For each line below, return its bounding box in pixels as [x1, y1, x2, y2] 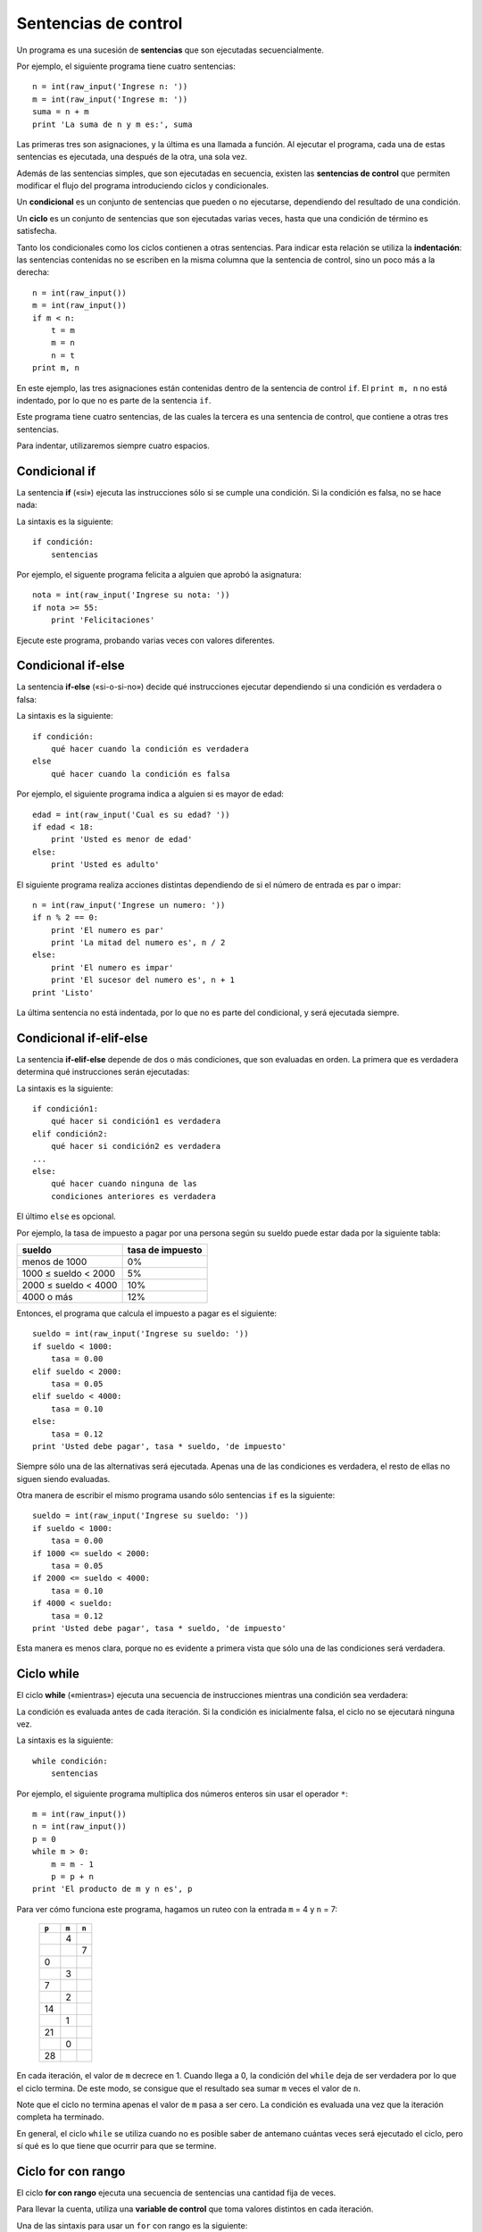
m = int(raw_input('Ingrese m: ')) [32, 94, 188, 104]
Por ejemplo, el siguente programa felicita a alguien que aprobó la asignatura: [16, 569, 303, 579]
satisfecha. [16, 226, 57, 237]
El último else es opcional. [16, 1211, 116, 1222]
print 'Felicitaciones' [50, 615, 155, 625]
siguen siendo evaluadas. [16, 1473, 111, 1484]
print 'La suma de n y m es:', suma [32, 119, 193, 129]
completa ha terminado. [16, 2111, 104, 2122]
